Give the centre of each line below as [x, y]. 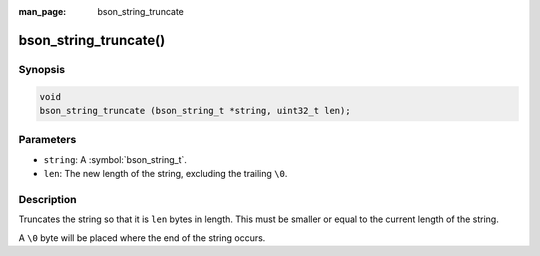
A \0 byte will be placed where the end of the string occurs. [142, 237]
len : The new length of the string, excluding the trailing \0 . [165, 174]
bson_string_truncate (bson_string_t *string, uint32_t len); [195, 110]
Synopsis [41, 69]
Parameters [47, 140]
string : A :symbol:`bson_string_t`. [115, 159]
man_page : [42, 11]
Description [47, 199]
